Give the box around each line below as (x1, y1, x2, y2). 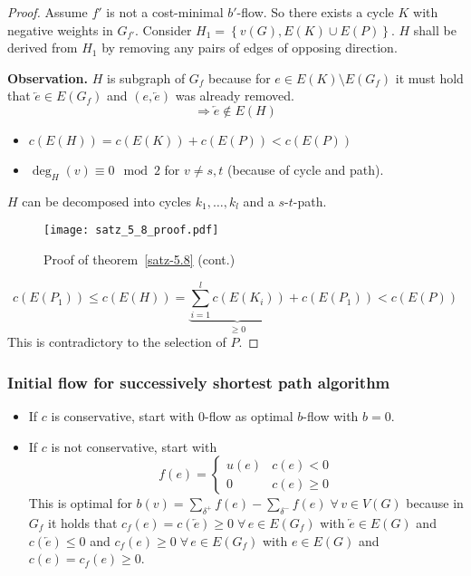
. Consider (135, 20, 192, 39)
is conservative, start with (51, 406, 195, 425)
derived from (7, 38, 78, 57)
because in (406, 494, 464, 513)
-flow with (303, 406, 359, 425)
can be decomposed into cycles (22, 191, 192, 210)
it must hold (395, 68, 464, 87)
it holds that (48, 513, 118, 532)
